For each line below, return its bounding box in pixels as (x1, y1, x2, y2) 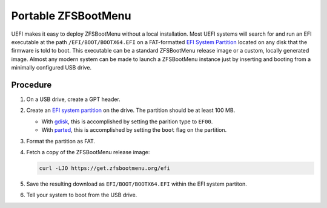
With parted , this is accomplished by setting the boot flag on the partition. (41, 126, 227, 134)
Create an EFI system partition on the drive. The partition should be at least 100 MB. (26, 106, 236, 114)
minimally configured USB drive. (11, 64, 92, 71)
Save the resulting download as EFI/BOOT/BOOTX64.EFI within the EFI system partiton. (26, 180, 248, 187)
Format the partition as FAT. (26, 137, 96, 145)
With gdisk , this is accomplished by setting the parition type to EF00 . (41, 118, 213, 125)
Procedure (11, 79, 52, 90)
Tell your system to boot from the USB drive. (26, 191, 137, 199)
